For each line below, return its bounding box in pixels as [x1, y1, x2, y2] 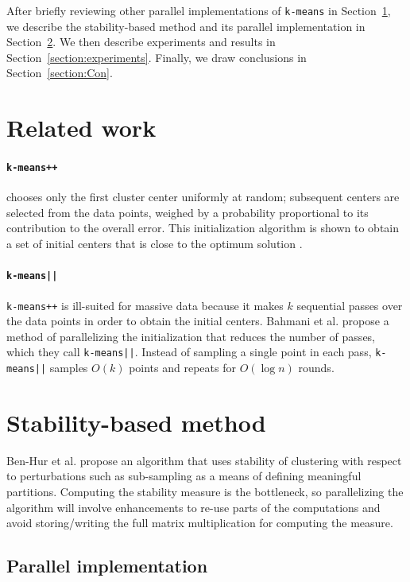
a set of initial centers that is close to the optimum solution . [6, 235, 303, 252]
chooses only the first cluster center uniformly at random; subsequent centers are [6, 188, 400, 205]
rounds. [298, 359, 335, 375]
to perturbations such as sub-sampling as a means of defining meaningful [6, 468, 362, 484]
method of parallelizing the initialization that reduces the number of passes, [6, 328, 376, 344]
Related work [6, 111, 157, 144]
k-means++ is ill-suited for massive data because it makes [6, 297, 284, 313]
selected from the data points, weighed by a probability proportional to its [6, 204, 369, 220]
